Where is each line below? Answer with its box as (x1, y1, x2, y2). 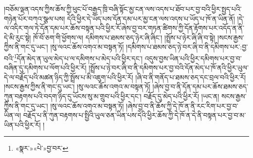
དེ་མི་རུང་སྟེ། (4, 32, 31, 42)
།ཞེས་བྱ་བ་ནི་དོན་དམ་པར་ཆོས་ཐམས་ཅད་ (152, 81, 248, 92)
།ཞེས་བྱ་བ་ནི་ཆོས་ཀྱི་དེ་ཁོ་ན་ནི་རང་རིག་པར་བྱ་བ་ (126, 100, 238, 111)
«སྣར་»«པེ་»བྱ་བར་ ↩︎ (15, 143, 69, 153)
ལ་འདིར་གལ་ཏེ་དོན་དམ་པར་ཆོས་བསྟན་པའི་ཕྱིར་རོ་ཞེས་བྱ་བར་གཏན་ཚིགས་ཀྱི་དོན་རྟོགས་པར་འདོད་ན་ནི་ (4, 23, 244, 33)
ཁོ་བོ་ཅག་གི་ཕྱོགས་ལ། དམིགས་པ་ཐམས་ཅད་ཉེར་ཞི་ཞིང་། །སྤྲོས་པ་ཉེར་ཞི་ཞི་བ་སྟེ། (33, 32, 216, 42)
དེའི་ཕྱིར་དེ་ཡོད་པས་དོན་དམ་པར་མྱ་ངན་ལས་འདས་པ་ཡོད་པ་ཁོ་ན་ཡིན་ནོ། (67, 13, 235, 23)
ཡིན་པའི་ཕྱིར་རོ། (4, 119, 41, 129)
